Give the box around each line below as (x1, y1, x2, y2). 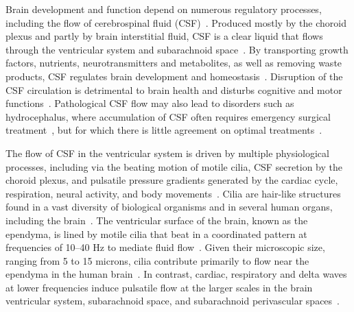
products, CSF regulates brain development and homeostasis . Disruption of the (5, 69, 343, 83)
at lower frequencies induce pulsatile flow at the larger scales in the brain (5, 280, 313, 294)
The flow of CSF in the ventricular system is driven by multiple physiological (5, 145, 329, 160)
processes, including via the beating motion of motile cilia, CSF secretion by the (5, 159, 342, 173)
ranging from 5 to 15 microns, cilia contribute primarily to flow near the (5, 253, 309, 267)
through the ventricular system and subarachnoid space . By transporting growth (5, 42, 349, 56)
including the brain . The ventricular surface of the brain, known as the (5, 213, 308, 227)
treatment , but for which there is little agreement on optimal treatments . (5, 123, 322, 137)
